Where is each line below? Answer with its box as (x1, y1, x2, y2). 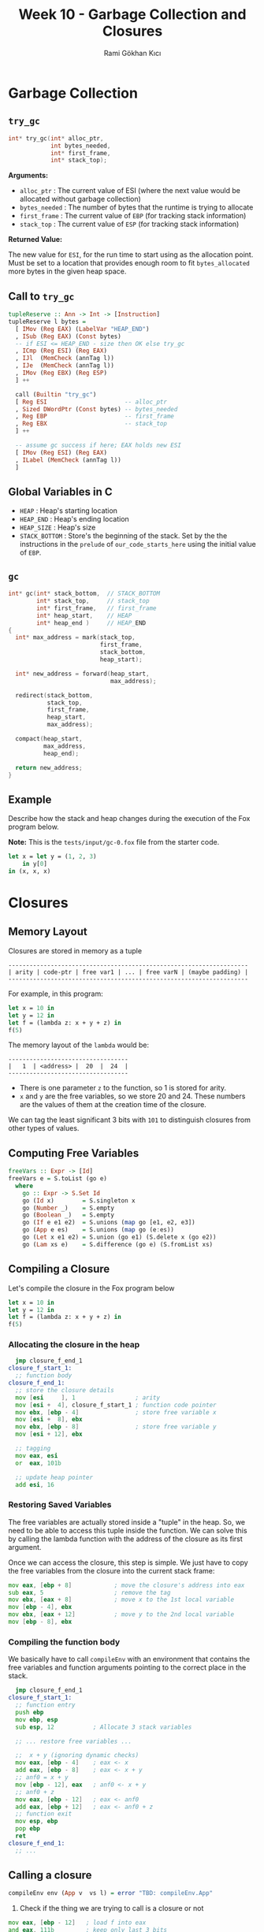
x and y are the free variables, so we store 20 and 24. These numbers (19, 1091, 246, 1101)
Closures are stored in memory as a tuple (8, 946, 143, 955)
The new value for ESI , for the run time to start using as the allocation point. (8, 250, 254, 259)
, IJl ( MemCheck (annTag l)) (15, 355, 114, 362)
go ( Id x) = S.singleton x (22, 1196, 136, 1205)
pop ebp (15, 1825, 41, 1833)
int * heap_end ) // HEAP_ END (36, 619, 147, 627)
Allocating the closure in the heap (8, 1339, 140, 1351)
